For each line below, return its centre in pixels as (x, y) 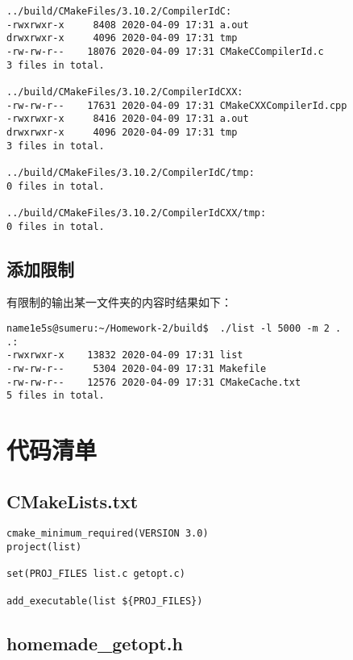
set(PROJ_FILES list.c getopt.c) (96, 574)
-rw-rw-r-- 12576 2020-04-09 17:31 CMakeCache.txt (154, 382)
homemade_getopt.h (95, 643)
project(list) (44, 547)
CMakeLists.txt (73, 501)
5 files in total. (56, 396)
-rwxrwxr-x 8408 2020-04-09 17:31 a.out (128, 25)
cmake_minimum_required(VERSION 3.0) (108, 534)
